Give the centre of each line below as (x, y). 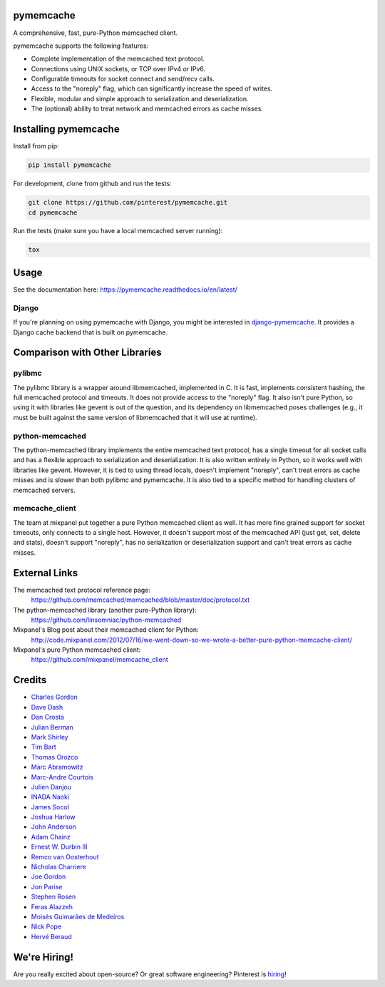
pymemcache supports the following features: (81, 46)
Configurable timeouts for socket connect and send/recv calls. (123, 79)
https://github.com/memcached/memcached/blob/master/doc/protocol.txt (140, 600)
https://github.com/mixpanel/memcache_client (99, 660)
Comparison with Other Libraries (87, 353)
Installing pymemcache (67, 129)
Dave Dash (47, 707)
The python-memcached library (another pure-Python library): (105, 610)
